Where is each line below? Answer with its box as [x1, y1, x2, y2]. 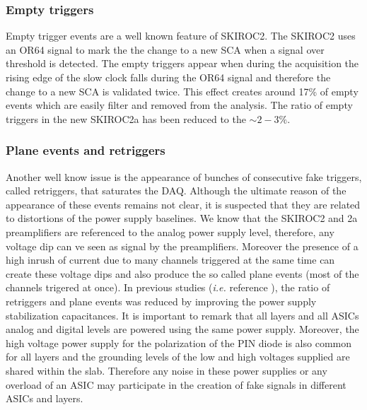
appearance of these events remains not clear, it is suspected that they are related [6, 197, 361, 211]
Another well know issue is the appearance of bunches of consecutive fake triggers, [6, 169, 362, 184]
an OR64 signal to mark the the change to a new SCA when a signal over [6, 42, 325, 57]
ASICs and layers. [6, 391, 83, 406]
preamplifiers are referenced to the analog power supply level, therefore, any [6, 224, 334, 239]
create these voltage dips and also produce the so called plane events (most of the [6, 266, 359, 281]
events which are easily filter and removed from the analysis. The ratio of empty [6, 98, 353, 112]
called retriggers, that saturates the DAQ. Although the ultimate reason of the [6, 183, 346, 198]
